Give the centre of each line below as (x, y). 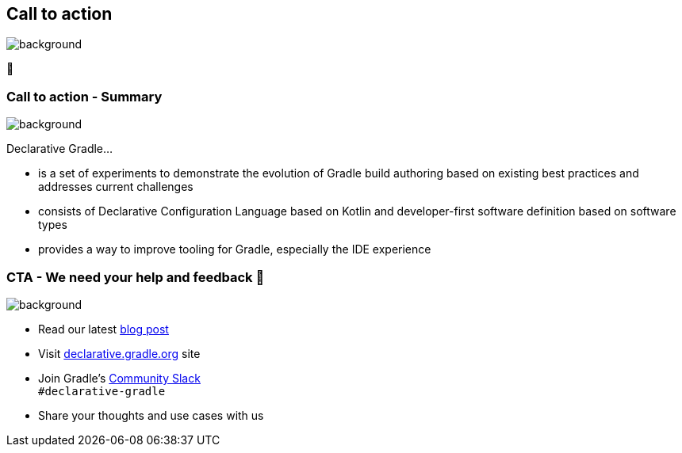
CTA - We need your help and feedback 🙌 (136, 277)
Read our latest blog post (103, 329)
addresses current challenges (116, 187)
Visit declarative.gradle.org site (119, 353)
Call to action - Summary (84, 96)
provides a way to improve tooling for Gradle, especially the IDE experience (235, 249)
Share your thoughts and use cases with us (151, 415)
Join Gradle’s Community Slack (119, 378)
